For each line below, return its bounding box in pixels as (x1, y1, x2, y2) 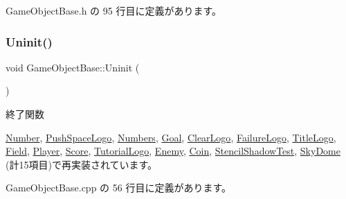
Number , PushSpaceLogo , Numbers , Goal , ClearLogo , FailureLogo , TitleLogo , (6, 130, 336, 144)
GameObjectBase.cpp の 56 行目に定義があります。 (6, 180, 232, 195)
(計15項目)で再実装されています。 (6, 157, 158, 171)
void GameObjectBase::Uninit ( (6, 60, 140, 74)
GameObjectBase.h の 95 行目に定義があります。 (6, 3, 222, 17)
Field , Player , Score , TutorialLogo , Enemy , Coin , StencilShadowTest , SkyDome (6, 144, 340, 158)
